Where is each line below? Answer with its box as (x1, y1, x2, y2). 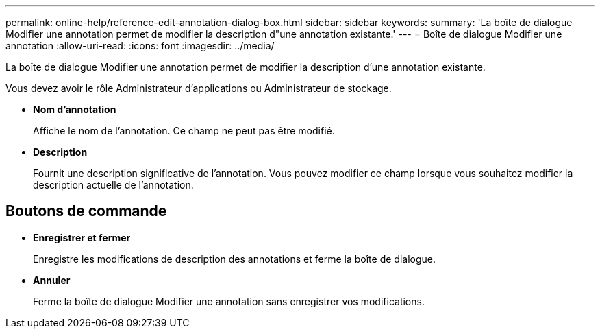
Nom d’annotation (33, 104, 116, 115)
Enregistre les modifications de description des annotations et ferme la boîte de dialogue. (33, 252, 436, 265)
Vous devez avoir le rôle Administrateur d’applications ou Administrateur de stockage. (5, 82, 392, 94)
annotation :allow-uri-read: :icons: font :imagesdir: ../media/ (5, 40, 275, 51)
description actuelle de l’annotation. (33, 179, 194, 191)
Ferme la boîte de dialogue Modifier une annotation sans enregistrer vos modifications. (33, 295, 425, 307)
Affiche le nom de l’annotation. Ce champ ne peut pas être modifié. (33, 125, 335, 136)
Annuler (33, 274, 71, 286)
